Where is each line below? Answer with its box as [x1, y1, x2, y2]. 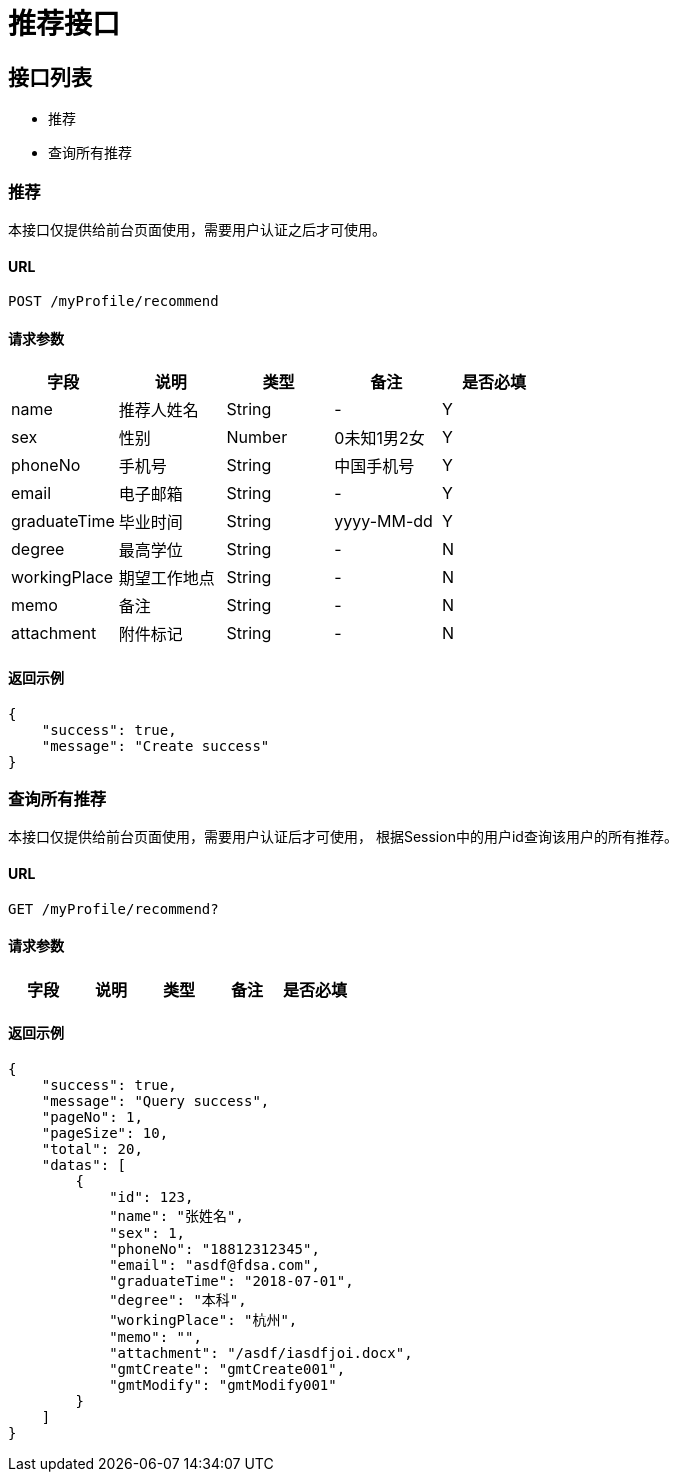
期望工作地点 [118, 568, 215, 589]
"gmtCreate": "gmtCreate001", [109, 1360, 346, 1377]
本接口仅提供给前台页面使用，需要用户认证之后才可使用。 [8, 220, 386, 238]
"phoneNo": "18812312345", [109, 1240, 320, 1257]
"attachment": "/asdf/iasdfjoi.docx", [109, 1344, 413, 1361]
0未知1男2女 [334, 428, 425, 449]
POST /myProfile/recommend [8, 293, 219, 310]
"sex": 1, [109, 1224, 186, 1241]
